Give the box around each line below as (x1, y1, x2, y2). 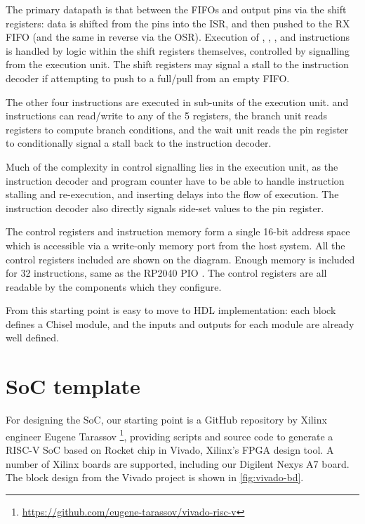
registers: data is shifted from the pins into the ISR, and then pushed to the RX (6, 15, 350, 30)
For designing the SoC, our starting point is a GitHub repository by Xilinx (6, 412, 327, 427)
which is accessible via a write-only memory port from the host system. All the (6, 237, 345, 252)
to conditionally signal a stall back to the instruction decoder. (6, 136, 272, 150)
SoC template (6, 372, 140, 400)
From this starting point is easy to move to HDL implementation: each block (6, 303, 336, 317)
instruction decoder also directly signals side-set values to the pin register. (6, 200, 324, 215)
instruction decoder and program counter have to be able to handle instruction (6, 173, 345, 188)
